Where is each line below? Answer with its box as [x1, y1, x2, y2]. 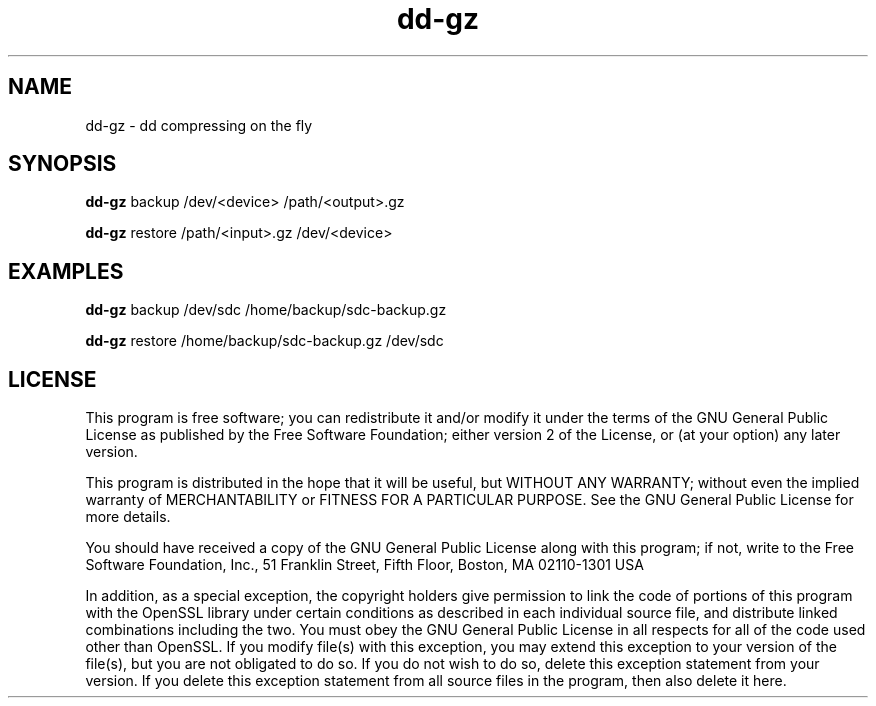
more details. [85, 508, 171, 526]
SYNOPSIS [8, 151, 117, 177]
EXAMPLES [8, 258, 124, 284]
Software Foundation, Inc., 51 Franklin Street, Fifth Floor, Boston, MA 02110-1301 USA [85, 556, 644, 574]
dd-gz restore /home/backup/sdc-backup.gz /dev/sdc [85, 332, 444, 350]
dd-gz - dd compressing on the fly [85, 116, 313, 134]
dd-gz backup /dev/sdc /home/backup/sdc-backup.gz [85, 301, 447, 319]
